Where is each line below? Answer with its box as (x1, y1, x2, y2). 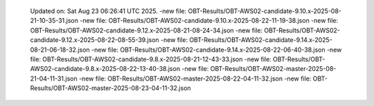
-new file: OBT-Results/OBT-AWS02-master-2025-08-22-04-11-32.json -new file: (78, 74, 312, 83)
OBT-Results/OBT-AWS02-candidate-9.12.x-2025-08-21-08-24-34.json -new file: (30, 26, 263, 34)
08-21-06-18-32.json (30, 45, 90, 54)
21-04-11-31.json (30, 74, 78, 83)
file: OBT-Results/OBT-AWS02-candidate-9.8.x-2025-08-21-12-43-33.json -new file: (30, 55, 271, 63)
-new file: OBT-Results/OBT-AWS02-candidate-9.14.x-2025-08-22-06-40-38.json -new (91, 45, 342, 54)
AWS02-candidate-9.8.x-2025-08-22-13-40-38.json (30, 65, 180, 73)
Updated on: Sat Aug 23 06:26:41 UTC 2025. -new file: (30, 7, 187, 15)
